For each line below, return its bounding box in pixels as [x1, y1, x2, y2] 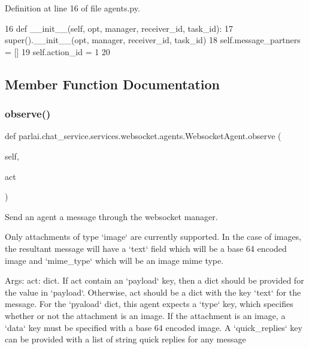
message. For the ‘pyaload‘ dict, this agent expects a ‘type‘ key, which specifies [5, 297, 293, 310]
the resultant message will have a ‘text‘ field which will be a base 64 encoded [5, 242, 287, 254]
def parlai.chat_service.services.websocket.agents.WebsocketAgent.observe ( [5, 130, 281, 142]
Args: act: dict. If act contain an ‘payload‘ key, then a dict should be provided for [5, 274, 304, 287]
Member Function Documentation [5, 74, 220, 93]
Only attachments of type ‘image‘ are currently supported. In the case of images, [5, 230, 302, 243]
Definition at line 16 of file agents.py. [5, 2, 140, 14]
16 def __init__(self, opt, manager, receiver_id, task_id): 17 [5, 22, 234, 34]
